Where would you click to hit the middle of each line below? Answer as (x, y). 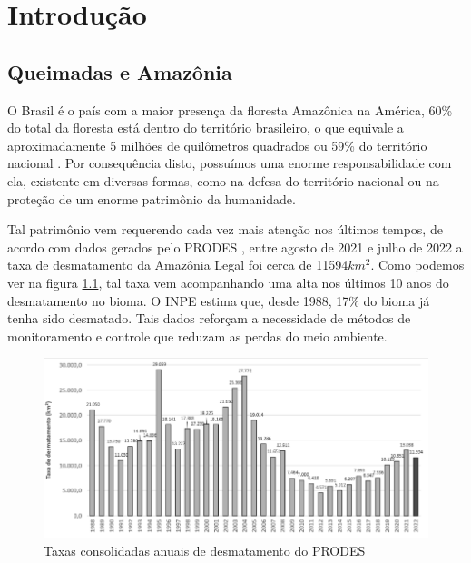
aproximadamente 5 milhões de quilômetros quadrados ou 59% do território (217, 145)
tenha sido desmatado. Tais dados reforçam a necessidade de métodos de (209, 318)
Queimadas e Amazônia (120, 71)
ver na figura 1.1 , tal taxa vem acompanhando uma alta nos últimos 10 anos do (228, 282)
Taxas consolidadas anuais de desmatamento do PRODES (205, 551)
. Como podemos (417, 265)
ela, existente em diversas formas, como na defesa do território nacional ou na (223, 180)
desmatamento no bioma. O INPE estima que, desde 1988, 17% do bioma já (219, 300)
